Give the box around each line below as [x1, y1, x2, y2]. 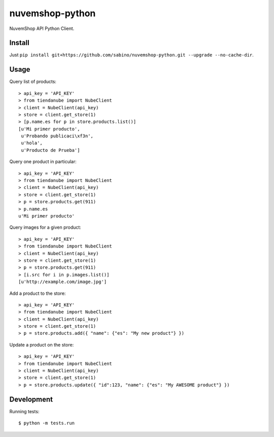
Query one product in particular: [9, 159, 77, 165]
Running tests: [9, 408, 40, 414]
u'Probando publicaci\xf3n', [21, 133, 94, 139]
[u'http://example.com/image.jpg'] [18, 279, 107, 285]
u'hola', [21, 140, 43, 146]
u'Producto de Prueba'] [21, 147, 80, 153]
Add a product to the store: [9, 290, 66, 296]
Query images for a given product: [9, 224, 81, 231]
